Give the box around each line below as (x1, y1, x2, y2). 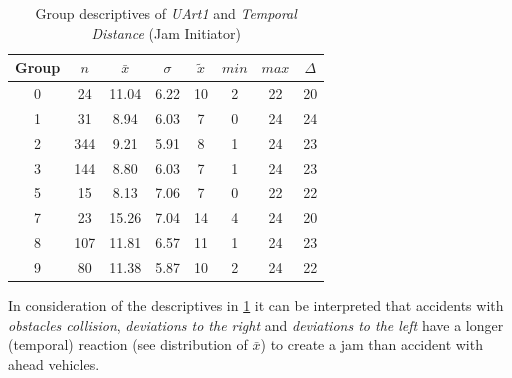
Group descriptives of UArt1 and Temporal (35, 3, 297, 23)
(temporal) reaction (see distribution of (8, 334, 248, 355)
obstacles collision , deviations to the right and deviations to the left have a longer (8, 314, 504, 335)
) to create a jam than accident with (260, 334, 483, 355)
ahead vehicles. (8, 353, 100, 374)
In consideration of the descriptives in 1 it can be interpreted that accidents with (8, 295, 504, 316)
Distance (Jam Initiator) (91, 22, 241, 43)
